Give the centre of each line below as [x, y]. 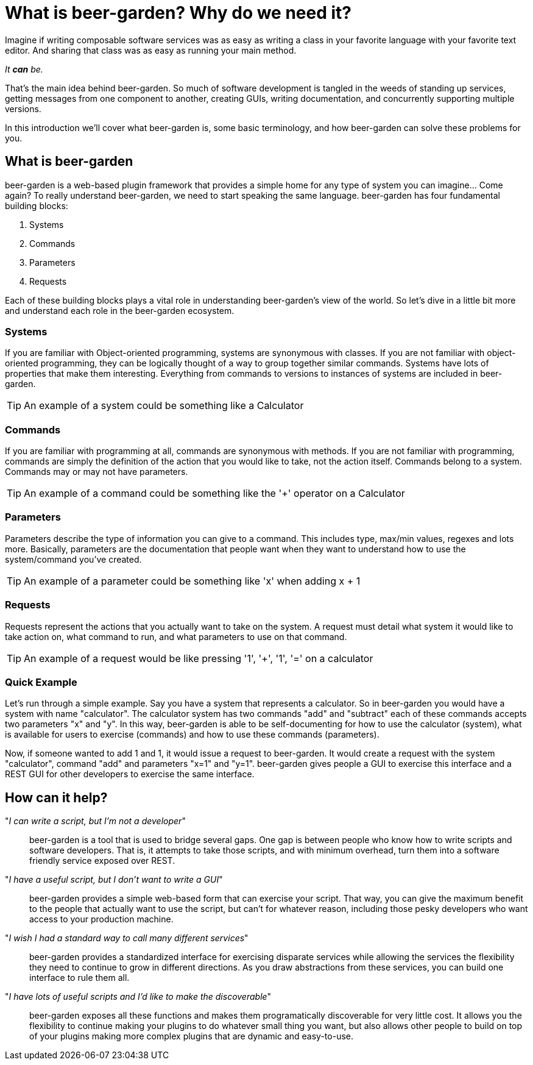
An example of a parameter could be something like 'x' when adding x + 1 [192, 581]
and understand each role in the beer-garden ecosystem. [120, 310]
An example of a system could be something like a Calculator [164, 406]
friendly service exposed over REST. [102, 861]
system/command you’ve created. [73, 559]
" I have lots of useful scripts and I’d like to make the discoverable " [138, 997]
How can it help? [56, 797]
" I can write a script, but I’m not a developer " [95, 821]
